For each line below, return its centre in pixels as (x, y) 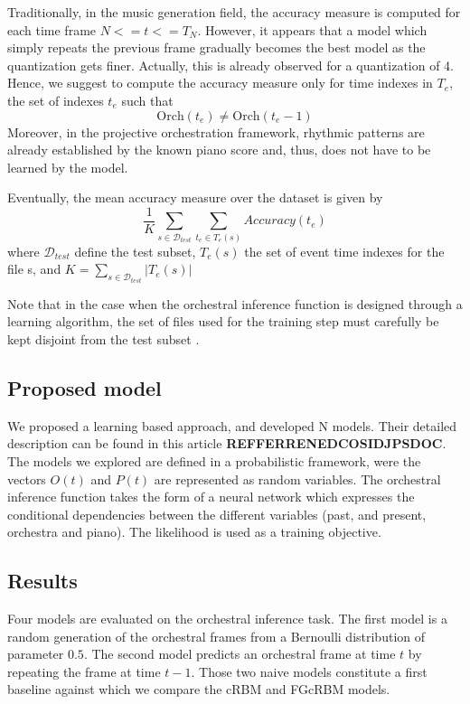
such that (147, 100)
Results (42, 581)
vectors (27, 479)
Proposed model (85, 387)
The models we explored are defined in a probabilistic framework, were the (214, 460)
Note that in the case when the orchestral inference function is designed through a (235, 303)
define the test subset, (135, 251)
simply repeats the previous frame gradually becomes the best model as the (216, 47)
